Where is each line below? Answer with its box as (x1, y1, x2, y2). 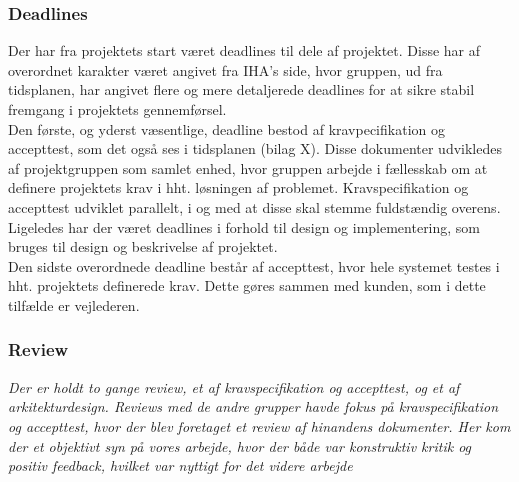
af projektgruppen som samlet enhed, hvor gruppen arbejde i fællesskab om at (8, 157, 488, 178)
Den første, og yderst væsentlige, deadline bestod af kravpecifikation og (8, 118, 445, 139)
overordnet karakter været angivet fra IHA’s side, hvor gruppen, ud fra (8, 59, 443, 80)
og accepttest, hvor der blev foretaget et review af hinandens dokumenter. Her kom (8, 415, 511, 436)
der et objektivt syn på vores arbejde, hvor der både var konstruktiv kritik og (8, 435, 472, 456)
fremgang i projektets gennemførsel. (8, 99, 227, 119)
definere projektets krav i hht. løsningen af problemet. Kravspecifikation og (8, 177, 469, 198)
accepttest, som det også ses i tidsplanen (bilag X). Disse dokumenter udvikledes (8, 138, 502, 159)
